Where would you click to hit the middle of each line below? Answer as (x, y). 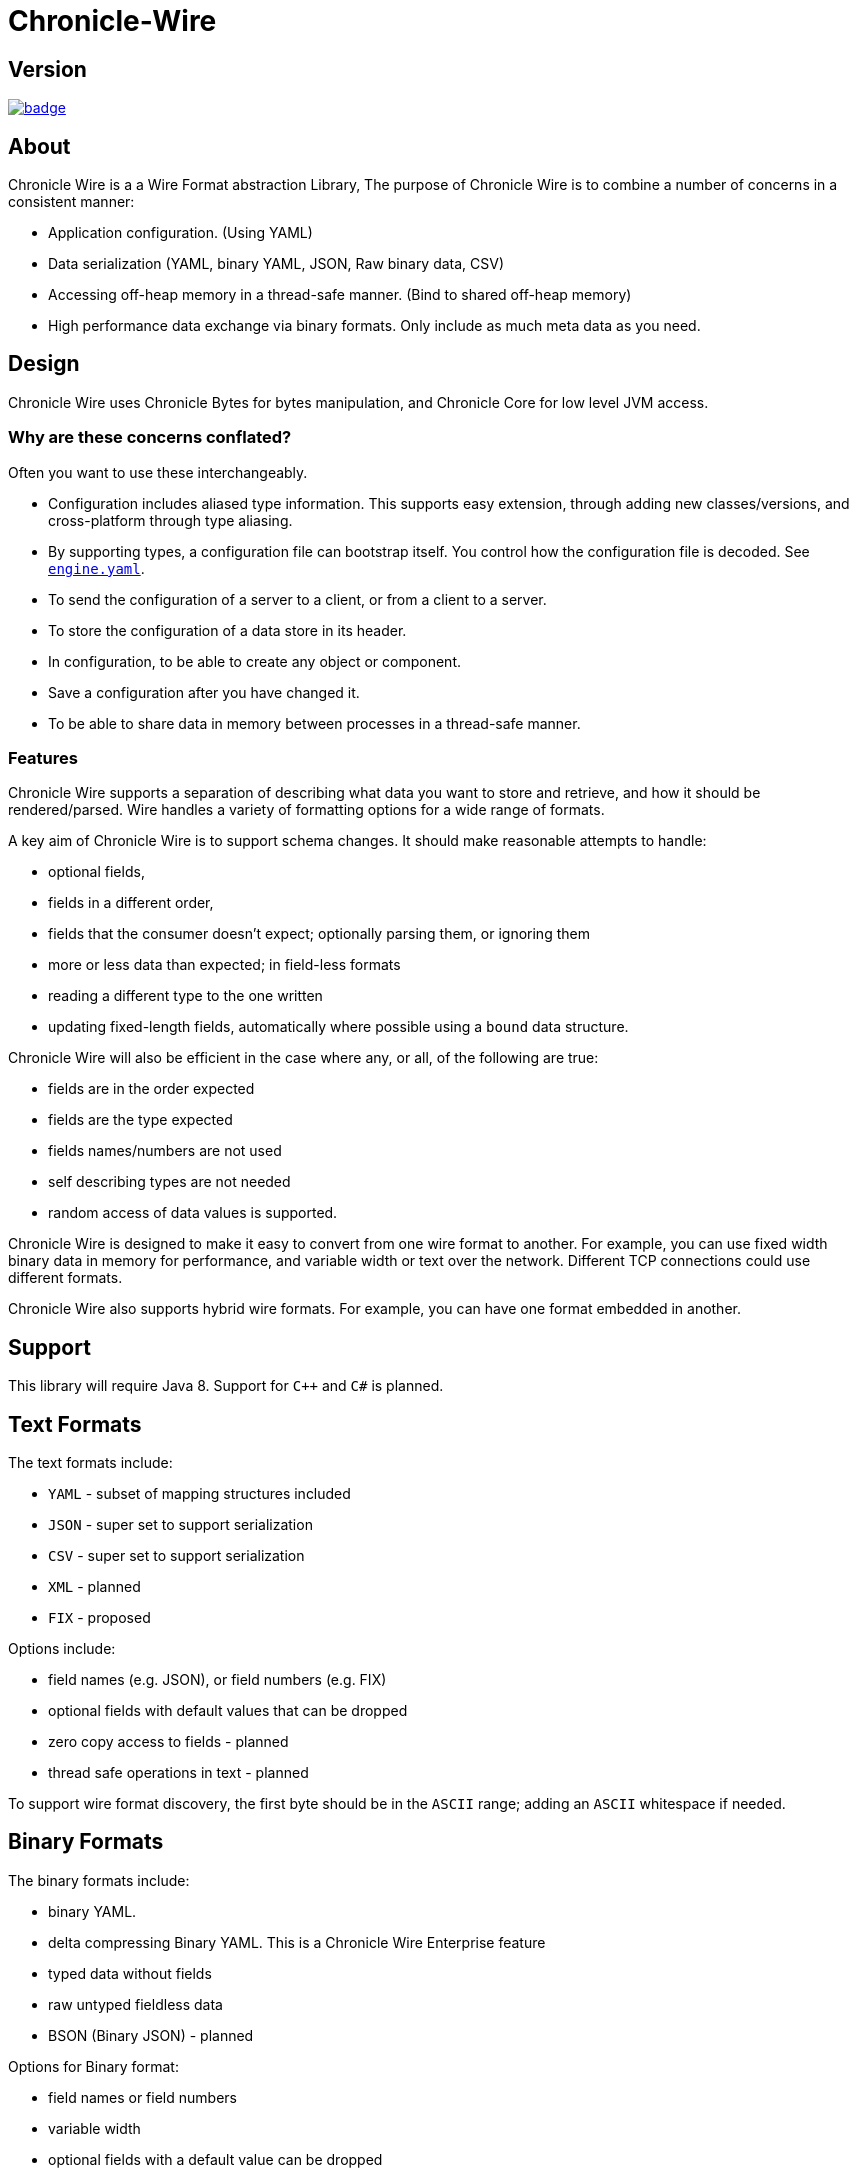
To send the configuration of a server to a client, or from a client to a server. (297, 599)
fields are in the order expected (151, 1089)
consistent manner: (71, 202)
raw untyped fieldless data (135, 2004)
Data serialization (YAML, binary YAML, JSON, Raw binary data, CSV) (276, 264)
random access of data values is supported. (193, 1213)
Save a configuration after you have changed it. (204, 692)
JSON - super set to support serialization (180, 1525)
